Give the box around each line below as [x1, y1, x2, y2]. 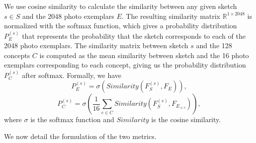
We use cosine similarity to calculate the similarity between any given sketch [4, 1, 237, 11]
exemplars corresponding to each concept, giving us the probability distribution [4, 60, 246, 70]
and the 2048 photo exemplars [22, 10, 114, 21]
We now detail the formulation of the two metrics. [4, 131, 157, 141]
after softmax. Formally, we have [22, 70, 122, 80]
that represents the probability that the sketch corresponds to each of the [22, 30, 246, 41]
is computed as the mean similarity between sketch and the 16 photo [39, 50, 249, 60]
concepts [4, 50, 30, 60]
